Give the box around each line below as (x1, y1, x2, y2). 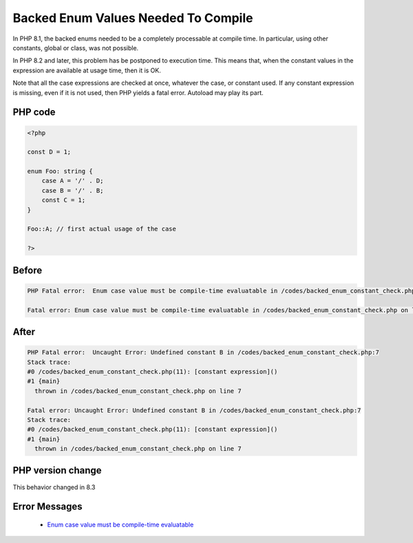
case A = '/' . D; (41, 177, 104, 185)
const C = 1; (41, 196, 86, 204)
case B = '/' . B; (41, 187, 104, 194)
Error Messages (12, 501, 83, 513)
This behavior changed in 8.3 (12, 482, 96, 491)
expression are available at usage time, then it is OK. (12, 66, 162, 74)
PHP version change (12, 465, 103, 476)
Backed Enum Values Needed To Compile (12, 10, 253, 25)
